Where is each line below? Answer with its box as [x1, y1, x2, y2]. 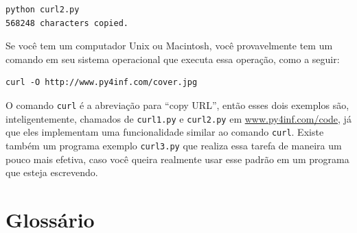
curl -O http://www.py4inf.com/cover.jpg [5, 77, 198, 88]
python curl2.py [5, 5, 80, 14]
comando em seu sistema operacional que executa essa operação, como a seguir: [5, 51, 340, 66]
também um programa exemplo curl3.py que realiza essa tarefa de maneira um [5, 138, 342, 152]
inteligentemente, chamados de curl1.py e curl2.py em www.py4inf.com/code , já [5, 111, 352, 125]
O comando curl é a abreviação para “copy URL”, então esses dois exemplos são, [5, 97, 349, 112]
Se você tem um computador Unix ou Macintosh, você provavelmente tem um [5, 38, 333, 53]
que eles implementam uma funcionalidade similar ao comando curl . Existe [5, 125, 324, 139]
